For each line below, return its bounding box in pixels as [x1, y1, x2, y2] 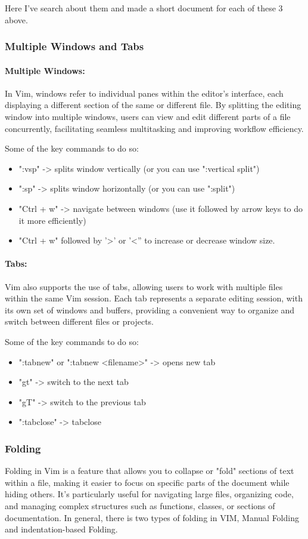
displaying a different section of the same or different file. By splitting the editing [5, 98, 301, 111]
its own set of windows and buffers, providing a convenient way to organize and [5, 303, 295, 316]
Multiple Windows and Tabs [5, 39, 144, 54]
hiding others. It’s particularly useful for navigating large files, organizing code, [5, 488, 294, 500]
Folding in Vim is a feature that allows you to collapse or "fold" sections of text [5, 464, 294, 477]
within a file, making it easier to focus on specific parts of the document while [5, 476, 290, 488]
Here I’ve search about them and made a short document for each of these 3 [5, 2, 283, 14]
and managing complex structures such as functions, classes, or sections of [5, 499, 275, 512]
